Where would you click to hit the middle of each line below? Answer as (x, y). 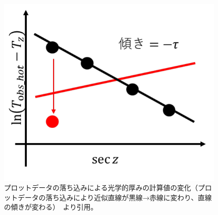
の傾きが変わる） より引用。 (51, 207)
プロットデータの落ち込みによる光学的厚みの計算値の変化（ (101, 188)
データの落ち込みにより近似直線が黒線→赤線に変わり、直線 (115, 197)
